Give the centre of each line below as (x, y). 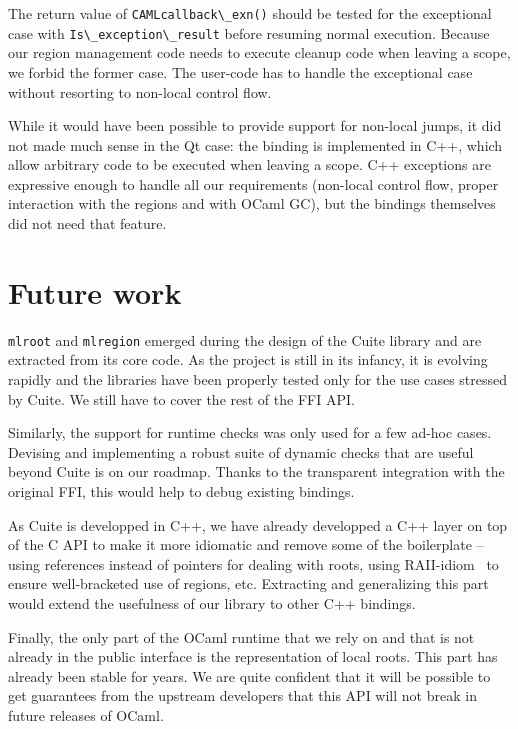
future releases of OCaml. (86, 714)
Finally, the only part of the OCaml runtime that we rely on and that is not (241, 636)
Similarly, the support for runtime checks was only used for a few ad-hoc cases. (250, 432)
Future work (95, 291)
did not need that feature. (87, 223)
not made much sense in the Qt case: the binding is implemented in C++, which (255, 144)
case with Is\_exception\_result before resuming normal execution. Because (249, 32)
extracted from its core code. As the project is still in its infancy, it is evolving (248, 359)
